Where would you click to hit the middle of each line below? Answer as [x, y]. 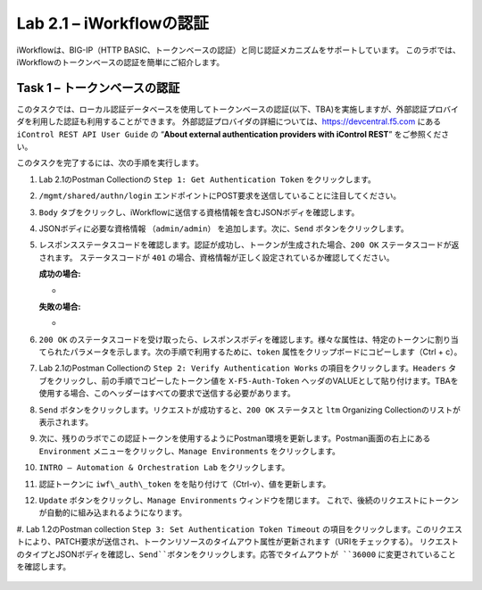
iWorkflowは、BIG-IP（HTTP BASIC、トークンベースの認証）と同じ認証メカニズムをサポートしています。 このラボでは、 [239, 50]
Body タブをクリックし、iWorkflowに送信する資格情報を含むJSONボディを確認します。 [199, 212]
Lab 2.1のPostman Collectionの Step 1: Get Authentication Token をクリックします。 [208, 179]
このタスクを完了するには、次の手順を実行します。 [110, 163]
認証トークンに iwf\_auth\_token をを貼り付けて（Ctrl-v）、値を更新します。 [185, 484]
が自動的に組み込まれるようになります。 [113, 512]
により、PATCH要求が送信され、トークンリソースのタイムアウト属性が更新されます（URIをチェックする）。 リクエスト [241, 542]
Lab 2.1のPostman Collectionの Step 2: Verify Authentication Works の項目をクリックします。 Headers [242, 368]
